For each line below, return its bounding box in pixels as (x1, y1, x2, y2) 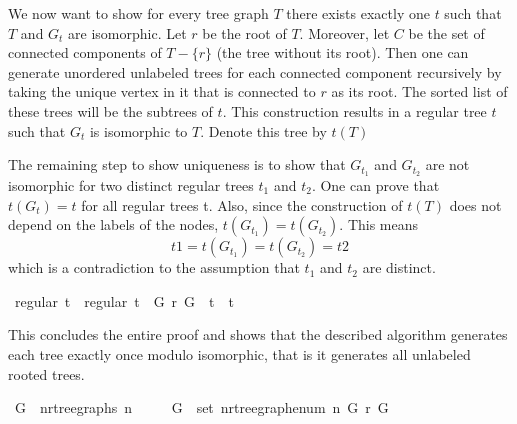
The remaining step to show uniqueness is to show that (8, 154, 346, 175)
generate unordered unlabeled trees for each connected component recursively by (8, 61, 502, 82)
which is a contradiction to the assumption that (8, 257, 300, 278)
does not (449, 194, 502, 215)
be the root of (202, 22, 287, 43)
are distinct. (362, 257, 436, 278)
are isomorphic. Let (68, 22, 187, 43)
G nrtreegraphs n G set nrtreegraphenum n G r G (14, 397, 389, 418)
